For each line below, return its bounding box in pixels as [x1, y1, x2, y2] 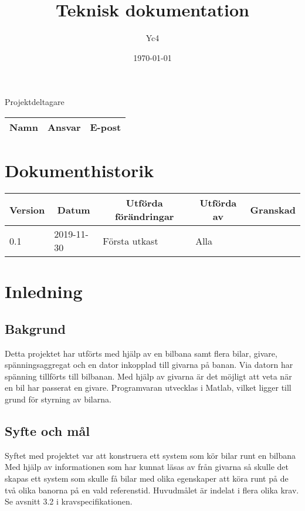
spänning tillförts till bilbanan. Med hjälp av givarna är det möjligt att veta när [5, 370, 292, 382]
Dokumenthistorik [5, 158, 154, 182]
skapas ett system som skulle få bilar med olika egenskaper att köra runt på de [5, 472, 289, 484]
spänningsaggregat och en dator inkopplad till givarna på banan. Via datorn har [5, 358, 293, 371]
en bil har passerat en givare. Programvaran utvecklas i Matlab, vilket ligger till [5, 381, 292, 394]
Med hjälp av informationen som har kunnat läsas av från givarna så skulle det [5, 461, 289, 473]
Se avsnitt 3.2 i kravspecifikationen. [5, 495, 133, 507]
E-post [90, 120, 121, 134]
